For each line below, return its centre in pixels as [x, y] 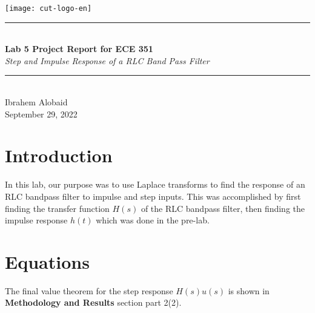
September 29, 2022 [41, 114]
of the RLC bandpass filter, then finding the [223, 208]
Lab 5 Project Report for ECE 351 [79, 49]
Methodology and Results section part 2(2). [93, 302]
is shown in [249, 290]
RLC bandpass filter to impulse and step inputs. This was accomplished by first [153, 196]
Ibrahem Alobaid [36, 102]
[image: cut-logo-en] [48, 8]
